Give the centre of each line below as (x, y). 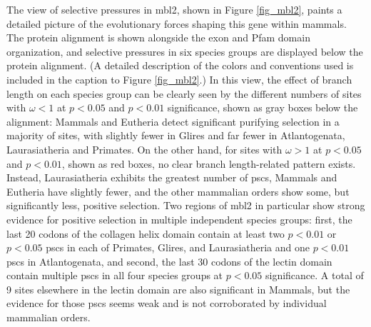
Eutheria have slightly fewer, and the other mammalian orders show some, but (178, 191)
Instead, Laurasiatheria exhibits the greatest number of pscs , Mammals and (172, 177)
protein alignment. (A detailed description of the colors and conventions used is (180, 65)
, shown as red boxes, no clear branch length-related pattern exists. (209, 163)
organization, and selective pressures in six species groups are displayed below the (185, 51)
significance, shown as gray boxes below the (263, 107)
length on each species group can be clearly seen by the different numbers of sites (184, 93)
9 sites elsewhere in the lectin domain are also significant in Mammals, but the (178, 289)
